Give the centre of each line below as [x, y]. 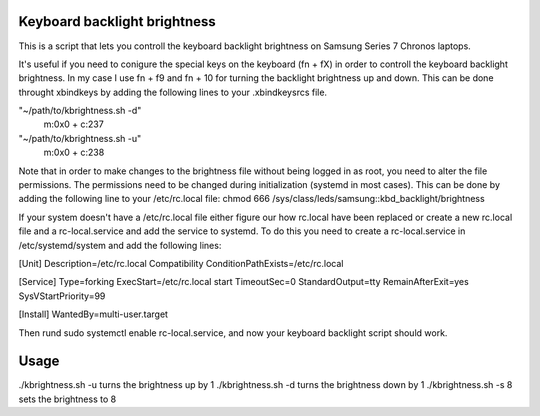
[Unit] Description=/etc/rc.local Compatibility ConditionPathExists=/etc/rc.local [181, 263]
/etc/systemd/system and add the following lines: [120, 245]
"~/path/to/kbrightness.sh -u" [80, 138]
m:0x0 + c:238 [74, 152]
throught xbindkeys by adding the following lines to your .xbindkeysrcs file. [173, 92]
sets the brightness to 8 [67, 399]
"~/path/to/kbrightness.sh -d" [80, 111]
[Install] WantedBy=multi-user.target [93, 314]
